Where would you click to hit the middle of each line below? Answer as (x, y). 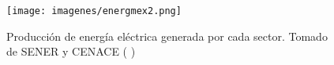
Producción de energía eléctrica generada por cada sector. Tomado (167, 36)
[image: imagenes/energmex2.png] (94, 11)
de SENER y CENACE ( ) (71, 51)
